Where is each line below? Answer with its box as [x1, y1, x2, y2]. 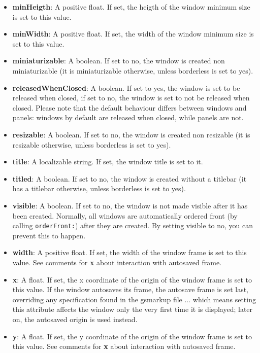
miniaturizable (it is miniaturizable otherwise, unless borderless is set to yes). [12, 65, 253, 76]
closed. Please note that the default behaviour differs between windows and [12, 102, 247, 113]
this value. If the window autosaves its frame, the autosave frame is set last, [12, 284, 248, 295]
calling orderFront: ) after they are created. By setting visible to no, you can [12, 220, 253, 231]
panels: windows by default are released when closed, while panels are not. [12, 112, 244, 123]
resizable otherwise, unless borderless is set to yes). [12, 139, 171, 150]
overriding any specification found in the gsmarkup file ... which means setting [12, 294, 256, 304]
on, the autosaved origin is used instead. [12, 313, 138, 324]
